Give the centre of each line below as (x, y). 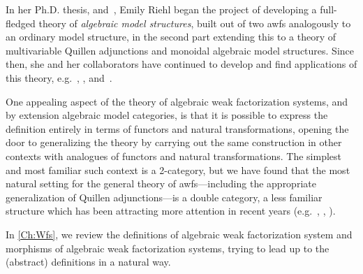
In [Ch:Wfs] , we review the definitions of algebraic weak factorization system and (179, 234)
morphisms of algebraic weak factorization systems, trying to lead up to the (168, 248)
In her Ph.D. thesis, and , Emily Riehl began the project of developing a (161, 9)
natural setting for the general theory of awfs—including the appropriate (161, 183)
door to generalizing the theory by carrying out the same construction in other (174, 142)
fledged (21, 23)
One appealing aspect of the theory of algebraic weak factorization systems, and (177, 101)
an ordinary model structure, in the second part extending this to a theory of (171, 37)
